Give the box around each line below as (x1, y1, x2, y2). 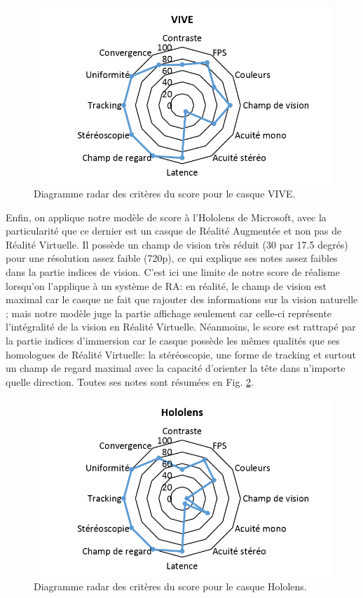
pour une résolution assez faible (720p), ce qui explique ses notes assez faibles (6, 251, 338, 265)
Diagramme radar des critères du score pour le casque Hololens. (34, 579, 307, 594)
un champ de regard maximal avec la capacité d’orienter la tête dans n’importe (6, 361, 345, 375)
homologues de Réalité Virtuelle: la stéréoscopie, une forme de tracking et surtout (6, 347, 356, 361)
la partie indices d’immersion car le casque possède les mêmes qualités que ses (6, 333, 340, 347)
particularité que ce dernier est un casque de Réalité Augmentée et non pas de (6, 223, 342, 238)
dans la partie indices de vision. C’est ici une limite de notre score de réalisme (6, 264, 340, 279)
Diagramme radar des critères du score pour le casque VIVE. (34, 186, 296, 200)
